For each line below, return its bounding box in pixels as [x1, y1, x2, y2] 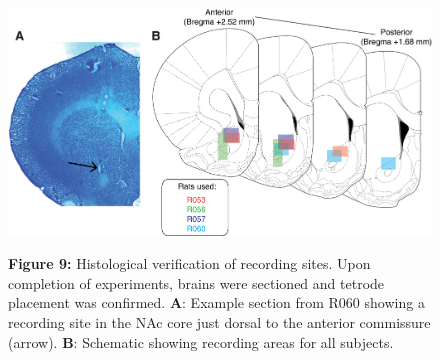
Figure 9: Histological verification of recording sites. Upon [8, 253, 371, 274]
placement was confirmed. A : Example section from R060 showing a [8, 292, 425, 313]
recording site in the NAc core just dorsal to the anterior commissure [8, 311, 431, 332]
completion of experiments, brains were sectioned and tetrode [8, 272, 385, 293]
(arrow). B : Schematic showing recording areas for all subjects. [8, 331, 394, 352]
